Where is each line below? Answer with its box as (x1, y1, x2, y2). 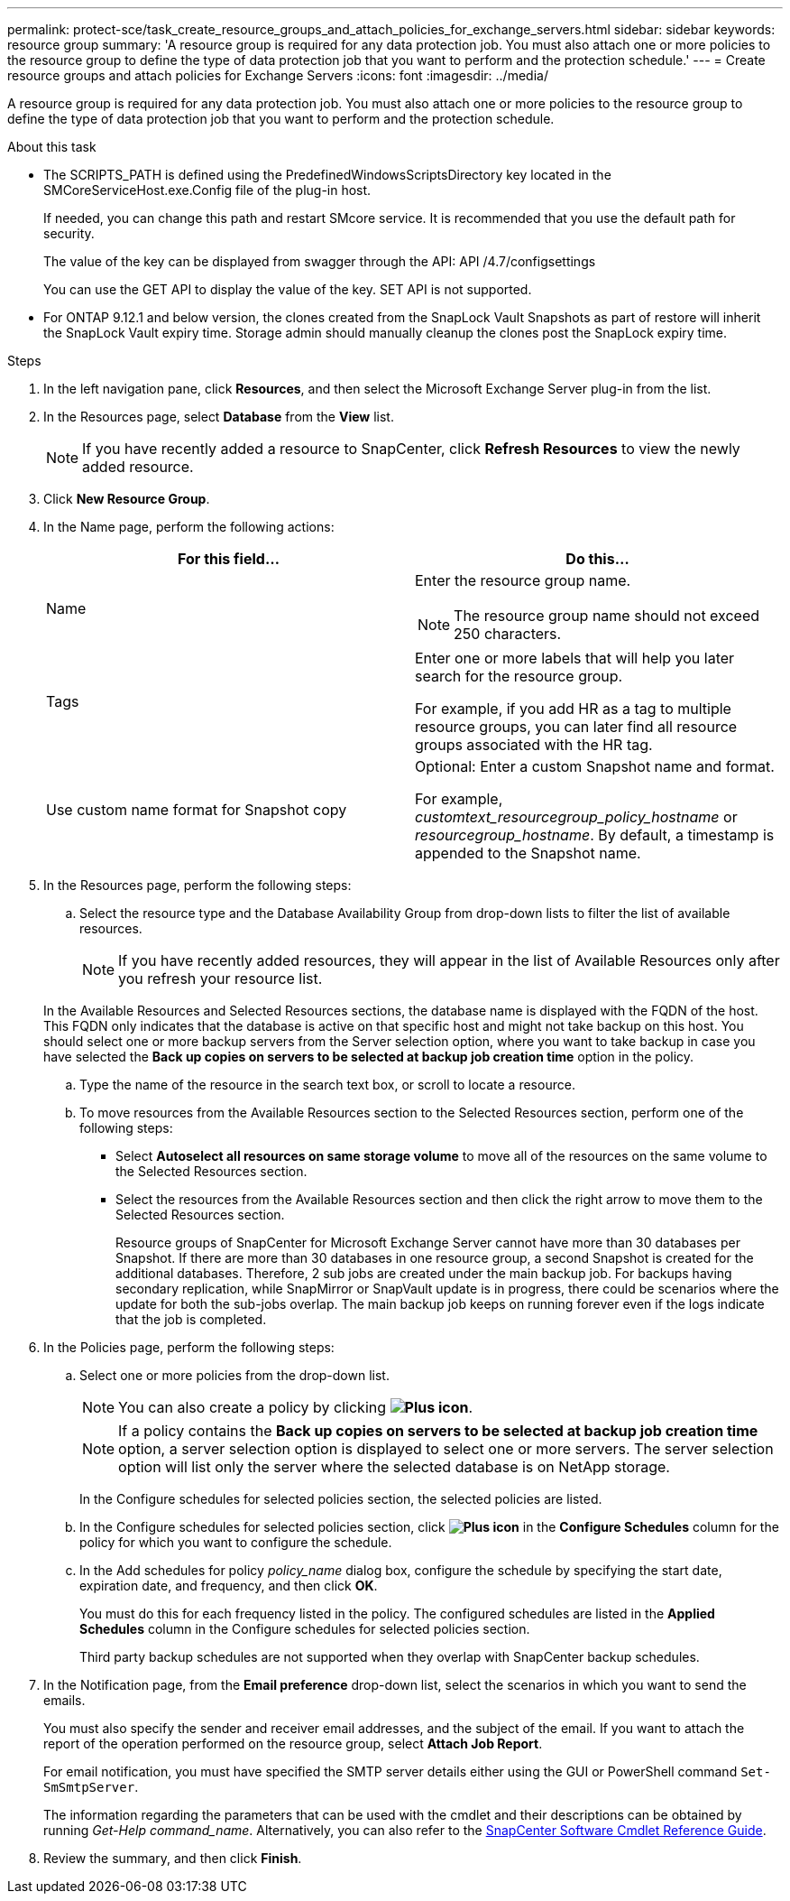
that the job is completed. (115, 1312, 267, 1327)
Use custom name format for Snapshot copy (46, 801, 347, 819)
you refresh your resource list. (118, 969, 323, 988)
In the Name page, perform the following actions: (43, 519, 335, 534)
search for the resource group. (415, 667, 623, 685)
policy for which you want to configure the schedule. (79, 1535, 392, 1550)
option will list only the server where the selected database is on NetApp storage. (118, 1458, 670, 1476)
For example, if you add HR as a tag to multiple (415, 700, 731, 718)
